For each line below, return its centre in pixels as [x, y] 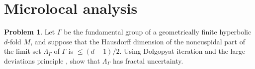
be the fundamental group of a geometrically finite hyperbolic [158, 32]
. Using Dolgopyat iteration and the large [182, 51]
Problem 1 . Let [30, 32]
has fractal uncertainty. [148, 60]
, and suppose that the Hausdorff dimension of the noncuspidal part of [138, 41]
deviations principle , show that [52, 60]
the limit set [23, 51]
